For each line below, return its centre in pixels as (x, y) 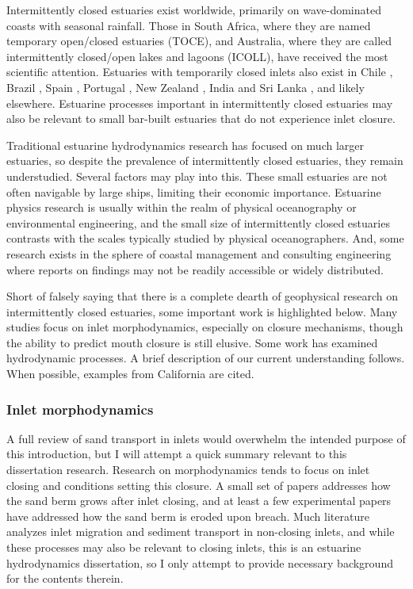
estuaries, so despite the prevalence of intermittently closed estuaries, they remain (205, 161)
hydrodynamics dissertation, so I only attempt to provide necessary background (200, 562)
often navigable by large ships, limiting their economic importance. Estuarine (194, 191)
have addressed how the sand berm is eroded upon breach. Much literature (188, 516)
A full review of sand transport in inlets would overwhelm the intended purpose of (206, 438)
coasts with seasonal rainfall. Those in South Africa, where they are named (189, 25)
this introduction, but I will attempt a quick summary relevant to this (177, 454)
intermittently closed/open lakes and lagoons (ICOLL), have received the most (197, 56)
